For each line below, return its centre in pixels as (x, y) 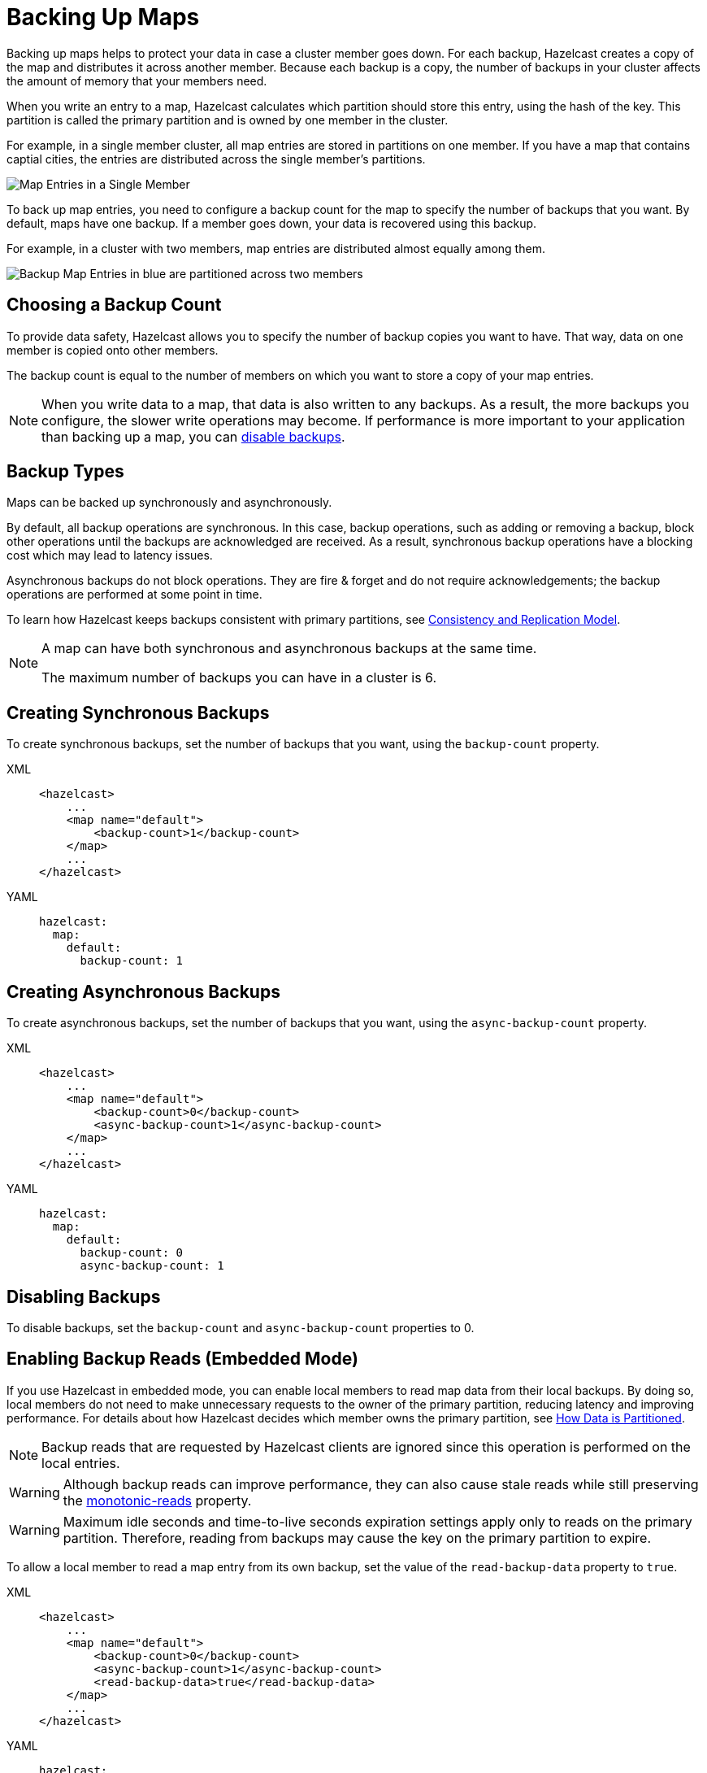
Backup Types (65, 472)
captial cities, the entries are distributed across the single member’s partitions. (216, 159)
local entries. (81, 1463)
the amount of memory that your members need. (137, 81)
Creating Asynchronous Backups (143, 991)
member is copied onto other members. (113, 350)
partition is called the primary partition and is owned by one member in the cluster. (228, 120)
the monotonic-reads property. (157, 1500)
